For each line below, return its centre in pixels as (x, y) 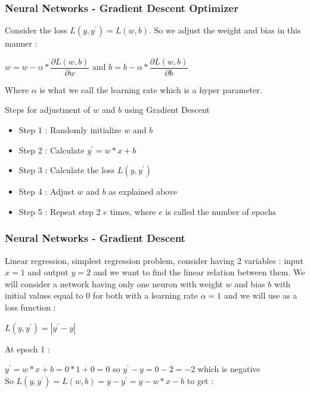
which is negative (229, 369)
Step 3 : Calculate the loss (67, 170)
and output (48, 272)
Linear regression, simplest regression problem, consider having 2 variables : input (154, 260)
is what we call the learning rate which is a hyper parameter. (151, 89)
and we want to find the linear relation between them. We (199, 272)
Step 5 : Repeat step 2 (60, 211)
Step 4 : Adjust (46, 191)
